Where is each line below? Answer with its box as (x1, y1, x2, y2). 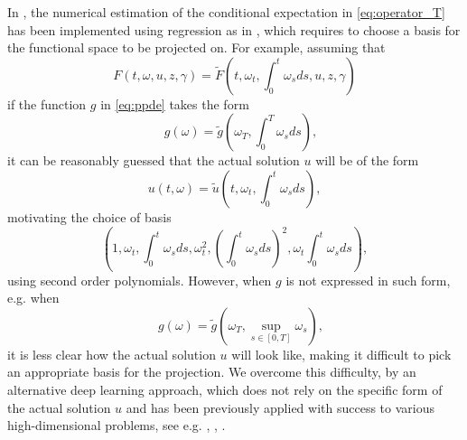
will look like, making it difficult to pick (231, 344, 452, 363)
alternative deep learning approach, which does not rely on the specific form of (7, 380, 443, 398)
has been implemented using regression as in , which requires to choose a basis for (7, 20, 461, 39)
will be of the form (315, 151, 419, 170)
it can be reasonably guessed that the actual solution (7, 151, 300, 170)
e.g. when (7, 288, 60, 307)
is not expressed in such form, (285, 270, 451, 289)
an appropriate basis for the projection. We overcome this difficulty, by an (7, 362, 416, 381)
